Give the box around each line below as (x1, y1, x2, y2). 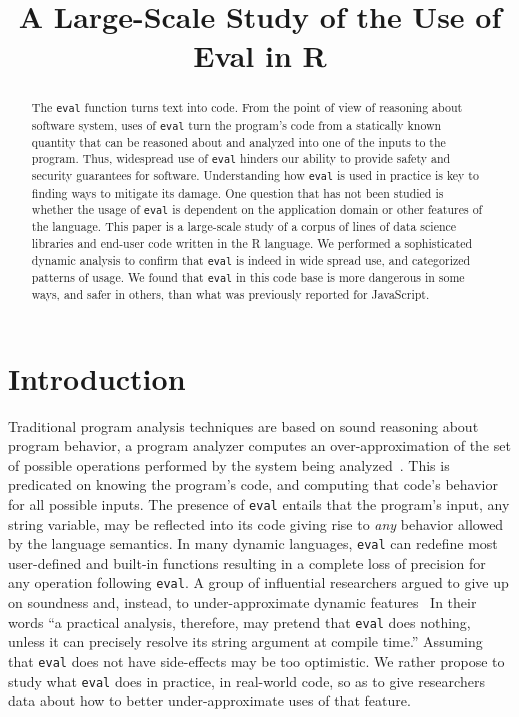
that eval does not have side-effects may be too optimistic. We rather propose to (8, 650, 505, 671)
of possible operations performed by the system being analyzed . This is (8, 454, 450, 475)
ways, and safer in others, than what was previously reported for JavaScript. (31, 285, 430, 302)
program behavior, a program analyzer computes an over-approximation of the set (8, 435, 511, 456)
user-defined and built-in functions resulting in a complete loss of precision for (8, 552, 486, 573)
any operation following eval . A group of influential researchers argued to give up (8, 572, 509, 593)
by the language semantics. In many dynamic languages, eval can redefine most (8, 533, 498, 554)
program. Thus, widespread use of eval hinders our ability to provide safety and (31, 150, 451, 167)
